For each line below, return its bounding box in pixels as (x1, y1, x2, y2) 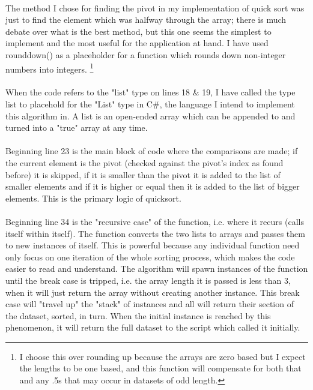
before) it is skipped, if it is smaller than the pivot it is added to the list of (5, 168, 281, 181)
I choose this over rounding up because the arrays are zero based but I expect (19, 350, 306, 362)
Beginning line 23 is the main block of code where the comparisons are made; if (5, 145, 298, 157)
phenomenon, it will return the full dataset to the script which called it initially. (5, 321, 300, 334)
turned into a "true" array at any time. (5, 121, 148, 134)
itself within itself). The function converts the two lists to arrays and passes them (5, 227, 305, 239)
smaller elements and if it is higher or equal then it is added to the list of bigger (5, 180, 300, 193)
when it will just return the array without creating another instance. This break (5, 286, 300, 298)
